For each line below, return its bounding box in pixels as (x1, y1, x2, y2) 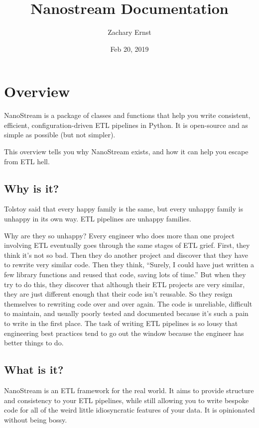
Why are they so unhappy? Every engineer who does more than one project (4, 230, 235, 240)
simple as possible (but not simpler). (4, 129, 116, 140)
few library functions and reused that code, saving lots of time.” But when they (4, 269, 246, 279)
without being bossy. (4, 414, 67, 425)
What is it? (4, 362, 64, 377)
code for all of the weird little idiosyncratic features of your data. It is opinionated (4, 405, 255, 415)
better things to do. (4, 337, 64, 348)
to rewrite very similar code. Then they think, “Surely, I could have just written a (4, 259, 255, 270)
